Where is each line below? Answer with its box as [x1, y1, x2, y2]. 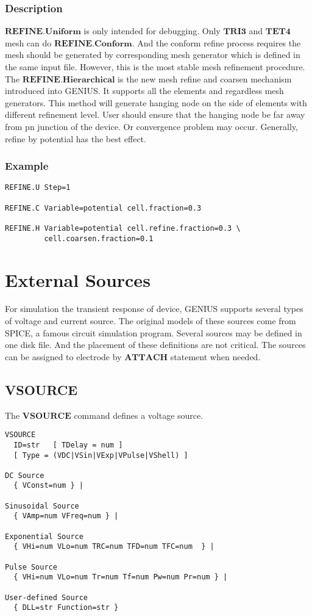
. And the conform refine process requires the [132, 36, 301, 49]
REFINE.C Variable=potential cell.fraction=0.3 [5, 203, 202, 212]
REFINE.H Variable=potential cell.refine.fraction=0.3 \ [5, 224, 241, 233]
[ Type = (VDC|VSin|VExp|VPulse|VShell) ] [13, 451, 188, 460]
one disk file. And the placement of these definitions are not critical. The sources [5, 338, 306, 351]
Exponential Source [5, 532, 83, 541]
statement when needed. [170, 350, 261, 363]
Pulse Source [5, 562, 57, 571]
